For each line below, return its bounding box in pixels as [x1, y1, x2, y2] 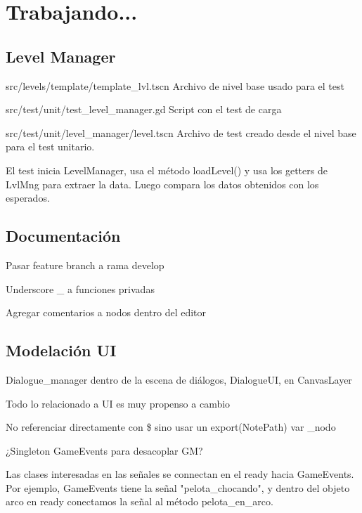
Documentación [6, 225, 121, 247]
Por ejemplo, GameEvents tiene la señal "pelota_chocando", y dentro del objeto [6, 480, 350, 495]
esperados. [6, 190, 50, 205]
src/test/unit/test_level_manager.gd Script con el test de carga [6, 102, 282, 117]
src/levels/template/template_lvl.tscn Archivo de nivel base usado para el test [6, 78, 344, 93]
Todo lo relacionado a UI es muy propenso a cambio [6, 396, 231, 410]
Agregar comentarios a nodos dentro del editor [6, 305, 207, 320]
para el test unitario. [6, 139, 95, 154]
